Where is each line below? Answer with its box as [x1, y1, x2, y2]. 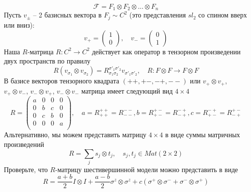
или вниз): [4, 19, 35, 30]
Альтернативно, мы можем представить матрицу [4, 129, 147, 140]
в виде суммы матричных [165, 129, 240, 140]
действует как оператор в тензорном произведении [92, 46, 241, 56]
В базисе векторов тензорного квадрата [4, 76, 119, 86]
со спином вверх [198, 10, 247, 20]
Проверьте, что [4, 164, 48, 174]
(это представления [129, 10, 186, 20]
